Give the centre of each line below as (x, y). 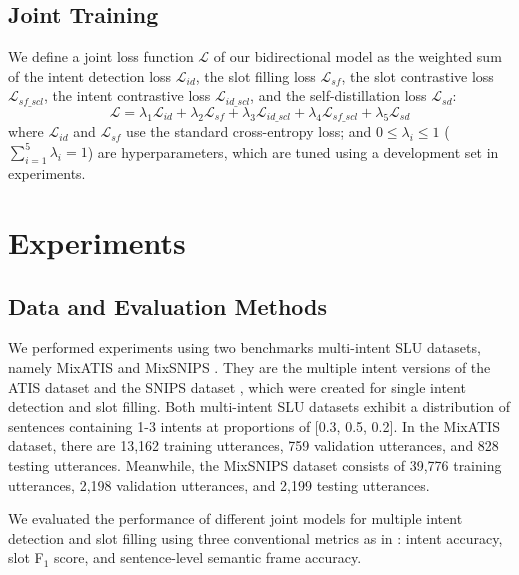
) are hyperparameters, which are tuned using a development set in (293, 151)
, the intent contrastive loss (127, 95)
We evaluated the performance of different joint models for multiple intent (235, 518)
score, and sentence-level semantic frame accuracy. (208, 557)
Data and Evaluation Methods (168, 305)
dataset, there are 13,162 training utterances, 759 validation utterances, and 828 (253, 445)
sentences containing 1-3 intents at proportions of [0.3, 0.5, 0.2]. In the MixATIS (254, 425)
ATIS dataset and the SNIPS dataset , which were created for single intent (237, 386)
